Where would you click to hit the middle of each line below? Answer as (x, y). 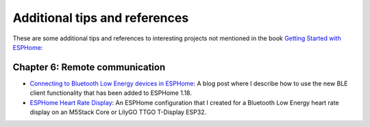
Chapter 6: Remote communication (89, 67)
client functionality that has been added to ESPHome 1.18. (111, 93)
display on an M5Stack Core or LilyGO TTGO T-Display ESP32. (118, 112)
